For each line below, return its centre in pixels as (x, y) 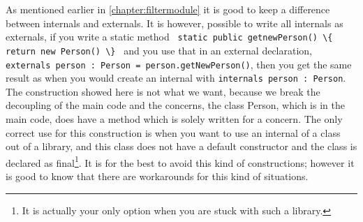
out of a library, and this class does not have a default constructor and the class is (181, 146)
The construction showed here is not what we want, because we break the (163, 91)
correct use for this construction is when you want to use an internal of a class (173, 132)
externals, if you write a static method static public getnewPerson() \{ (169, 37)
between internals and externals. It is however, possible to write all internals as (175, 23)
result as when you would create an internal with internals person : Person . (176, 78)
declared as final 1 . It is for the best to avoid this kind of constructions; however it (180, 161)
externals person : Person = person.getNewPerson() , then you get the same (179, 64)
